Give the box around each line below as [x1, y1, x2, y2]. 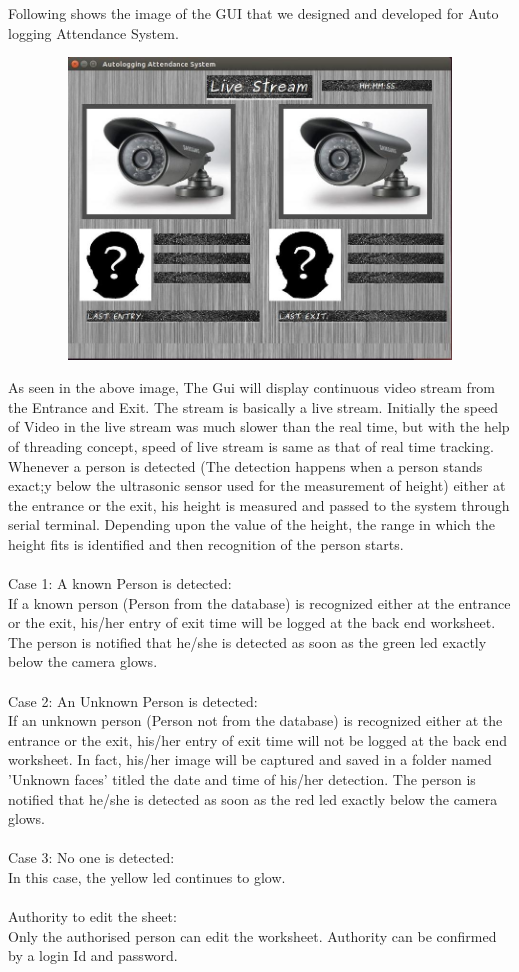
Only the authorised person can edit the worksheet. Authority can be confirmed [8, 925, 497, 946]
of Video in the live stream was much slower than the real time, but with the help [8, 416, 510, 437]
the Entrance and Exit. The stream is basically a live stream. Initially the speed [8, 396, 499, 417]
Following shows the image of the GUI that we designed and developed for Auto [8, 3, 499, 23]
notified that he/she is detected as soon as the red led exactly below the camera [8, 788, 498, 809]
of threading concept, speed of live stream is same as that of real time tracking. [8, 435, 494, 456]
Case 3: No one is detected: [8, 847, 175, 868]
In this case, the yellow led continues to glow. [8, 866, 286, 887]
